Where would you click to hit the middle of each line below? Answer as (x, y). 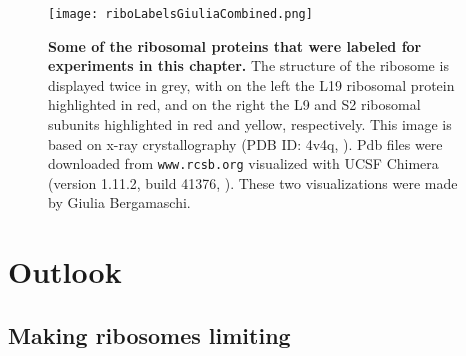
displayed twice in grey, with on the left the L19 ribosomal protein (251, 84)
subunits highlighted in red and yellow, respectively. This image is (250, 124)
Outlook (65, 271)
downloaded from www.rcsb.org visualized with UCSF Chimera (243, 163)
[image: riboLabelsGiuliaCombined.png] (180, 14)
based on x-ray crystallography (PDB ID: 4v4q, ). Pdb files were (245, 143)
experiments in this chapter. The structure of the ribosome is (248, 65)
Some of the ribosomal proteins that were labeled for (235, 45)
